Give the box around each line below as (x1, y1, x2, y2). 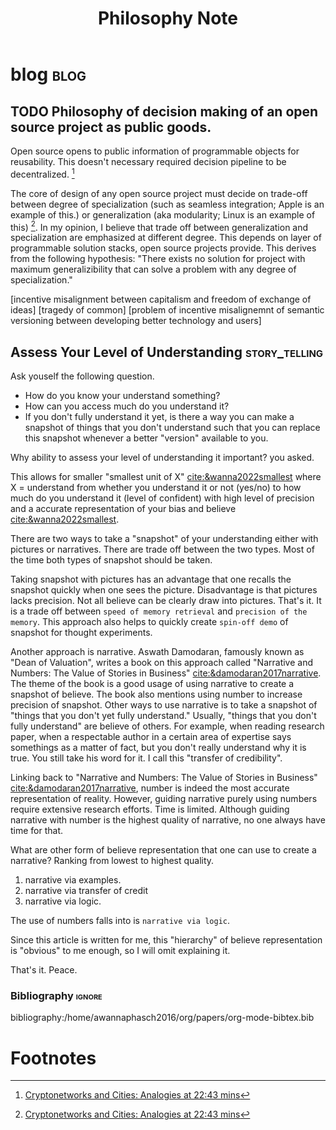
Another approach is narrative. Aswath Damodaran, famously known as (10, 646, 305, 658)
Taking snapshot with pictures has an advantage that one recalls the (10, 573, 292, 586)
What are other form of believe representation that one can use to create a (10, 844, 317, 856)
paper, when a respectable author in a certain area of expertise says (10, 731, 292, 743)
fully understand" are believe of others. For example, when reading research (10, 720, 325, 732)
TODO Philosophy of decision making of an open (10, 103, 319, 120)
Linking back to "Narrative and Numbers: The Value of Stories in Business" (10, 772, 318, 784)
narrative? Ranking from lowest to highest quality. (10, 855, 215, 867)
